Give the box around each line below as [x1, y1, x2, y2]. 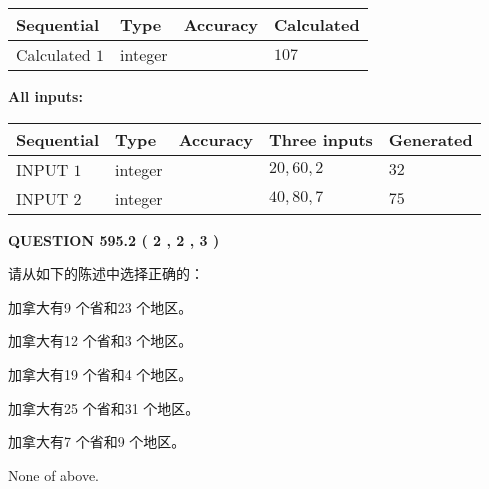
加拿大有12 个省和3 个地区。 [8, 330, 193, 351]
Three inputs [269, 127, 373, 151]
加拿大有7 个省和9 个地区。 [8, 431, 186, 452]
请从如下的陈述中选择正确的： [8, 263, 204, 284]
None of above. [8, 464, 99, 485]
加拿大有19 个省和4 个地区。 [8, 363, 193, 384]
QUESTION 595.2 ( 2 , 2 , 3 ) [8, 229, 220, 250]
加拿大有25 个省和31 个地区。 [8, 397, 200, 418]
